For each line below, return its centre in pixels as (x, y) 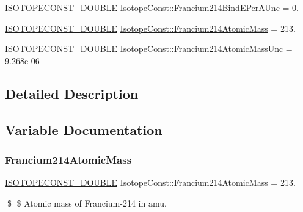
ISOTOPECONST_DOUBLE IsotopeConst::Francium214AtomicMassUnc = (149, 49)
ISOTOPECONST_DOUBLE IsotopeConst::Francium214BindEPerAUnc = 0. (152, 7)
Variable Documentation (84, 129)
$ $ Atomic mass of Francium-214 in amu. (87, 203)
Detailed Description (72, 93)
